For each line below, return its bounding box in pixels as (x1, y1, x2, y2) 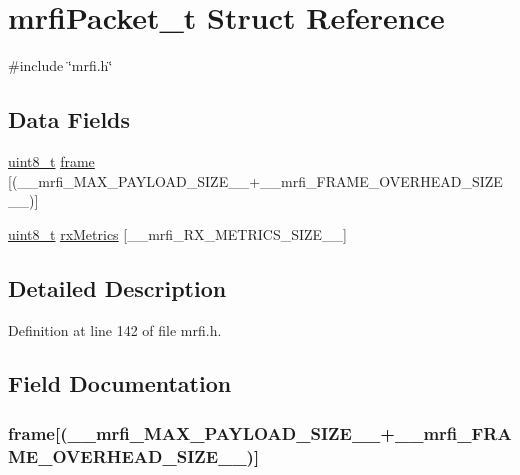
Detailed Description (8, 272, 227, 303)
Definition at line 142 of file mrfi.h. (8, 319, 222, 340)
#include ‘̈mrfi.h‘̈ (8, 55, 113, 76)
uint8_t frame (8, 150, 95, 171)
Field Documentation (8, 368, 232, 399)
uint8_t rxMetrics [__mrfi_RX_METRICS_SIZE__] (8, 223, 347, 244)
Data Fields (8, 104, 131, 135)
